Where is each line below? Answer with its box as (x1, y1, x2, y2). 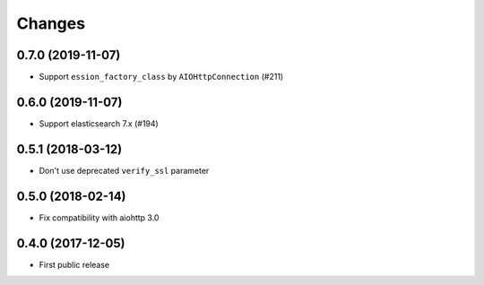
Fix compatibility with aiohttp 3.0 (39, 212, 160, 223)
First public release (39, 259, 110, 270)
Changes (16, 13, 85, 33)
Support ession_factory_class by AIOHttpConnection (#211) (39, 72, 284, 82)
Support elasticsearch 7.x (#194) (39, 117, 159, 129)
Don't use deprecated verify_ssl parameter (39, 165, 210, 176)
